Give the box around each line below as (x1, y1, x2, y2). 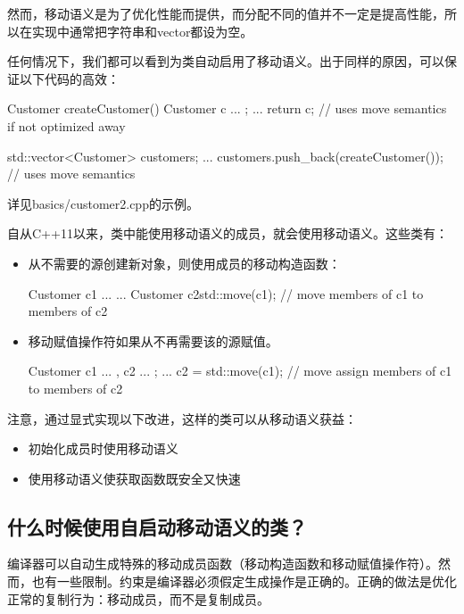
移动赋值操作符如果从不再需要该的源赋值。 (28, 331, 278, 350)
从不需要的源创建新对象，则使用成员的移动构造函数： (28, 253, 341, 272)
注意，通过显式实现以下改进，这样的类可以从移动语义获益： (7, 409, 357, 427)
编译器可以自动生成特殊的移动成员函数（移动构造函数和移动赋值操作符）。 (7, 554, 438, 573)
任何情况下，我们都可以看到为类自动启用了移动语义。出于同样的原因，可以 (7, 52, 444, 71)
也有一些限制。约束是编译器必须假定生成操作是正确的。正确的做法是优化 (31, 572, 457, 591)
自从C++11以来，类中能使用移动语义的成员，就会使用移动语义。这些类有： (7, 224, 448, 243)
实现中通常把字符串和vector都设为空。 (31, 21, 253, 40)
